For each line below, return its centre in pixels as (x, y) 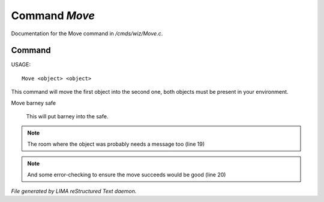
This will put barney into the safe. (67, 117)
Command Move (53, 16)
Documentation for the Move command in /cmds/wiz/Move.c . (87, 33)
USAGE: (21, 65)
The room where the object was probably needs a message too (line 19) (116, 144)
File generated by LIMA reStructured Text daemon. (74, 191)
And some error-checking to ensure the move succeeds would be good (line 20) (127, 175)
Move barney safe (34, 103)
